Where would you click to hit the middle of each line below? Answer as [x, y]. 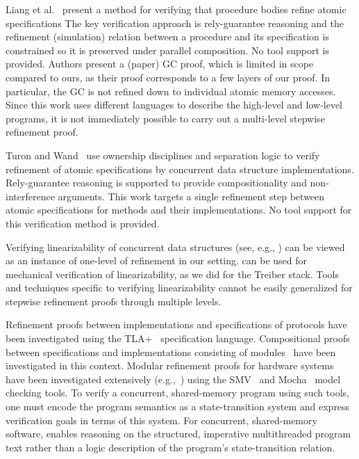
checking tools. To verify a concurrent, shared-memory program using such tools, [177, 393]
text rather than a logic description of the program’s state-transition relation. [170, 447]
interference [30, 196]
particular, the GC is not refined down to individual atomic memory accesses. [171, 91]
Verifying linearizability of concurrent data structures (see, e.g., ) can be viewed [175, 247]
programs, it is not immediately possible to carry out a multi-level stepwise [165, 118]
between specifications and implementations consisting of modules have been [171, 352]
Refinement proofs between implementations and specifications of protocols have [176, 324]
